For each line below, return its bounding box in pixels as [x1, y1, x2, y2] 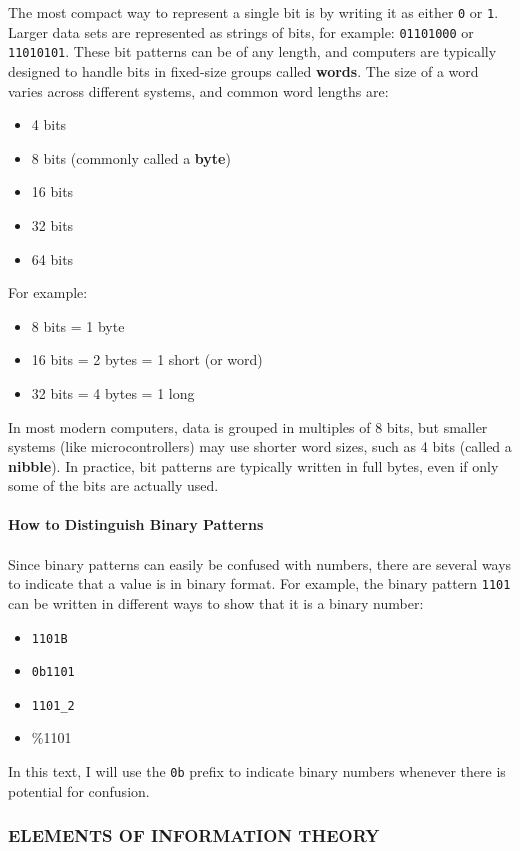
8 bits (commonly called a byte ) [31, 147, 231, 168]
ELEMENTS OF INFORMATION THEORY [8, 823, 380, 848]
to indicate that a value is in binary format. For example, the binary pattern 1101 [8, 573, 511, 594]
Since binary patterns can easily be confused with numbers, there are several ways [8, 553, 512, 574]
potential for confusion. [8, 780, 150, 801]
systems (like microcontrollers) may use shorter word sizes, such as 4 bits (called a [8, 436, 512, 457]
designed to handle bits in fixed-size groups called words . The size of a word [8, 60, 479, 81]
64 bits [31, 248, 74, 269]
